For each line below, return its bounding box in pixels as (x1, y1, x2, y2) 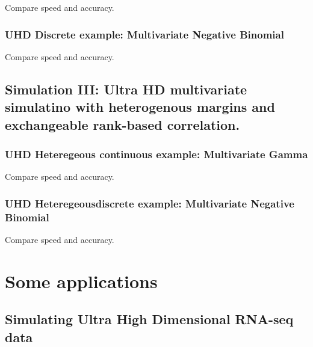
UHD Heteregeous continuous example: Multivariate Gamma (5, 146, 308, 161)
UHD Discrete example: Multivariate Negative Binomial (5, 26, 284, 41)
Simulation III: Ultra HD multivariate (5, 79, 247, 98)
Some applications (5, 268, 158, 293)
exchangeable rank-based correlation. (5, 115, 240, 134)
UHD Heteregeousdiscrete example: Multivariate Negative (5, 195, 294, 210)
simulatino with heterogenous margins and (5, 97, 275, 116)
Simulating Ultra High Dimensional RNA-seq (5, 310, 294, 328)
